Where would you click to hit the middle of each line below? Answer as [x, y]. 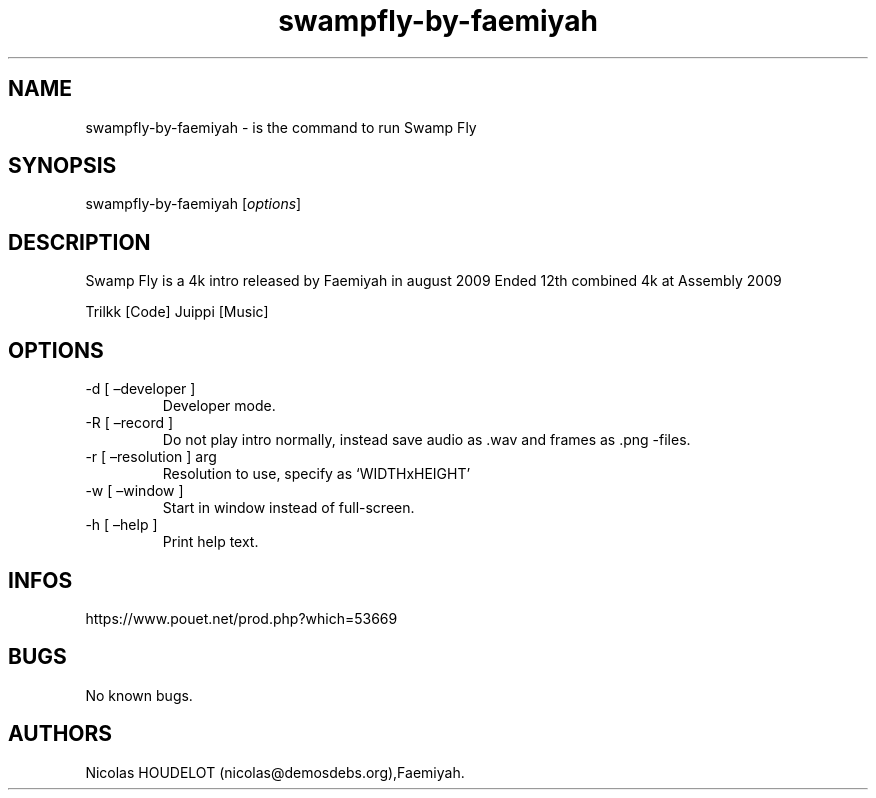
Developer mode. [219, 406]
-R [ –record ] [129, 423]
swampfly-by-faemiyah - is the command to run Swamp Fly [281, 127]
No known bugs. [139, 695]
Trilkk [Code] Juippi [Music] [177, 312]
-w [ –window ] [134, 491]
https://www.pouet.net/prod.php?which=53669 [241, 618]
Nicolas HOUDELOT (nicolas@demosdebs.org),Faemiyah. [275, 772]
